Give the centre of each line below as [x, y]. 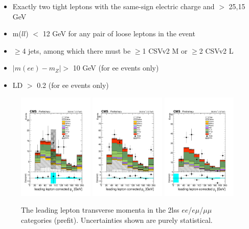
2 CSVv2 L [216, 50]
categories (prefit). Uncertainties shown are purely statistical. [117, 220]
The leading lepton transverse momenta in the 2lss [100, 210]
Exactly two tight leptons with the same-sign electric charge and [114, 6]
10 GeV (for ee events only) [116, 68]
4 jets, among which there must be [76, 50]
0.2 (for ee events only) [73, 85]
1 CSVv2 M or [165, 50]
